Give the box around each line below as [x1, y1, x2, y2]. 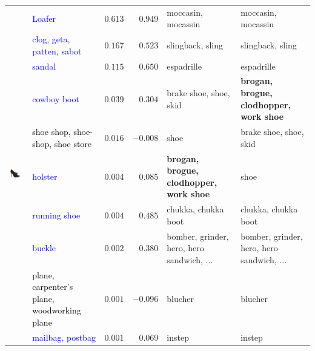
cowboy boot [32, 92, 79, 105]
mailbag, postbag [32, 330, 96, 343]
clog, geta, [32, 33, 70, 45]
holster [32, 169, 58, 182]
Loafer [32, 11, 56, 24]
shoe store [54, 137, 92, 149]
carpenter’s [32, 280, 73, 293]
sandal [32, 59, 56, 72]
